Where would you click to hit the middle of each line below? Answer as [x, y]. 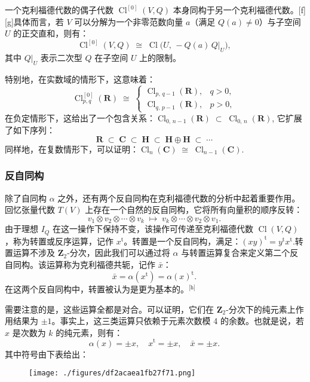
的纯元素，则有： [89, 332]
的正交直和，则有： [51, 33]
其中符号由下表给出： [47, 354]
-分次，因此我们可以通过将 [119, 253]
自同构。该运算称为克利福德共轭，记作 [80, 265]
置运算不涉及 [30, 253]
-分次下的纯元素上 [261, 309]
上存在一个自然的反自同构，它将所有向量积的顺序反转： [194, 210]
